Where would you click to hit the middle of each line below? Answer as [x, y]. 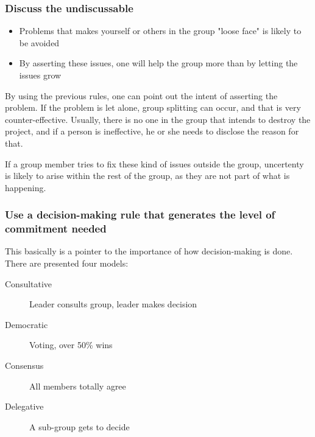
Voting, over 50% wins [71, 345]
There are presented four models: [67, 263]
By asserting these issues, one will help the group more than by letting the [158, 63]
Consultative [29, 283]
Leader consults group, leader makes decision [113, 304]
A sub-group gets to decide [80, 426]
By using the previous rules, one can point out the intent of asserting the [141, 95]
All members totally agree [78, 386]
